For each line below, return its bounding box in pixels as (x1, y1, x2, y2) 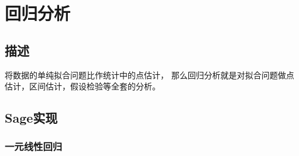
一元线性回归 (5, 139, 63, 154)
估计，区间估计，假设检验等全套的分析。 (5, 80, 160, 92)
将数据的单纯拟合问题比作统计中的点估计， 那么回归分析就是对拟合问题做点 (5, 68, 294, 81)
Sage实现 (5, 109, 58, 127)
